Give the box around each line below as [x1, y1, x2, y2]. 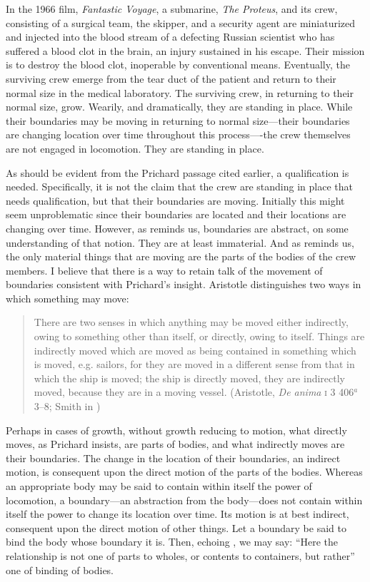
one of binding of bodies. [6, 562, 114, 577]
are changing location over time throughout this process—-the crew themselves [6, 127, 351, 142]
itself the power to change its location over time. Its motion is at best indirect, [6, 506, 349, 521]
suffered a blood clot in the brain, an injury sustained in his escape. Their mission [6, 43, 365, 58]
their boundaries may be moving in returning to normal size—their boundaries [6, 113, 350, 128]
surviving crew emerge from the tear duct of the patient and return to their [6, 71, 336, 86]
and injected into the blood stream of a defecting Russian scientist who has [6, 29, 335, 44]
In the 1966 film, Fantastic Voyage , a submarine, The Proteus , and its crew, [6, 1, 338, 16]
